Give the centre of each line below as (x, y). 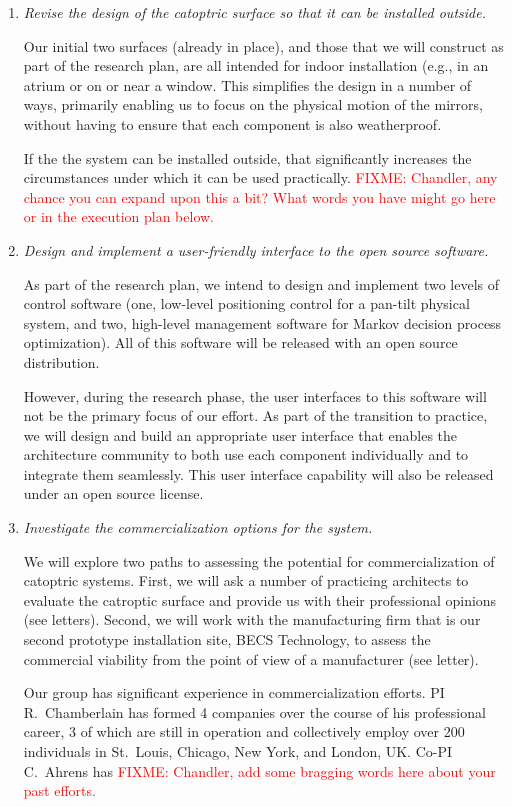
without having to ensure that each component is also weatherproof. (232, 123)
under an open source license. (113, 493)
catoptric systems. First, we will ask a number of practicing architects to (246, 580)
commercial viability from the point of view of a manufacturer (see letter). (251, 658)
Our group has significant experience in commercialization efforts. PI (234, 692)
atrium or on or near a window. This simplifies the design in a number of (247, 84)
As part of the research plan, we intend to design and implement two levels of (261, 283)
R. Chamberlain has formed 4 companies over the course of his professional (254, 711)
